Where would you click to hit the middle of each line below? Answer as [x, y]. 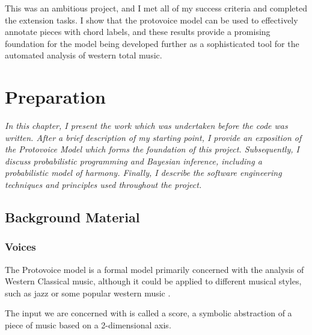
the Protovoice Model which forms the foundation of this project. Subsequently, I [152, 149]
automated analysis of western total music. [84, 55]
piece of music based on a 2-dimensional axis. [88, 325]
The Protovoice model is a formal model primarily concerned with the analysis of [154, 269]
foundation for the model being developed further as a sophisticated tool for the [152, 43]
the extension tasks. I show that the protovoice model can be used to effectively [151, 20]
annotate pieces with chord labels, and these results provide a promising [138, 32]
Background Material [72, 217]
